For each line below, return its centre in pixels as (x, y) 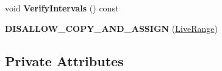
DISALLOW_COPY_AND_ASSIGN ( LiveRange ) (111, 28)
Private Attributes (64, 60)
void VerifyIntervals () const (62, 8)
